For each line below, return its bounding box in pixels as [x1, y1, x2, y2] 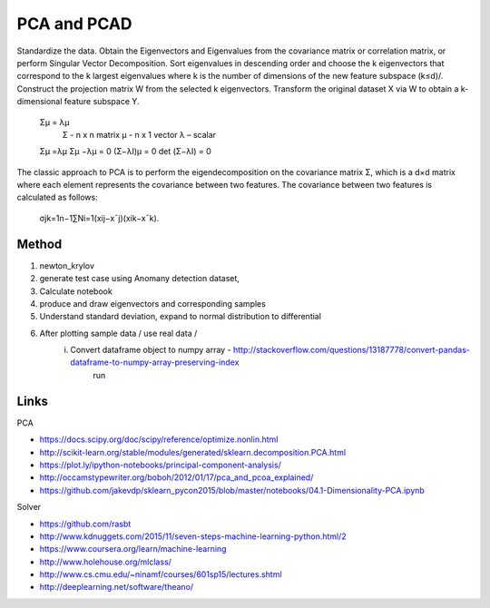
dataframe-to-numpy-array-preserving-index [70, 357, 240, 368]
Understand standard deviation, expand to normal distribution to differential [39, 311, 322, 322]
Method [16, 236, 63, 251]
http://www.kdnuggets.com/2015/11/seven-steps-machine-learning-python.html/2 [39, 531, 347, 542]
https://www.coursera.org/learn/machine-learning [39, 544, 227, 554]
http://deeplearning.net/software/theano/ [39, 582, 194, 593]
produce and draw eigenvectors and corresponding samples [39, 298, 267, 309]
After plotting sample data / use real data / [39, 328, 198, 338]
